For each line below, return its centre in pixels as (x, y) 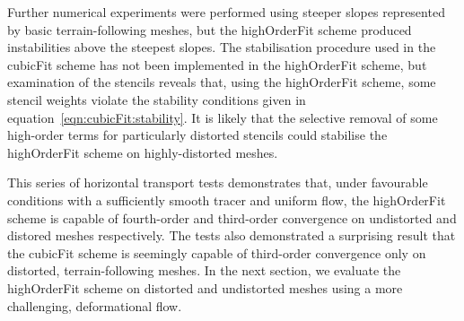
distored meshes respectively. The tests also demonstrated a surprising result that (232, 235)
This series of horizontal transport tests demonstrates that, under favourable (218, 182)
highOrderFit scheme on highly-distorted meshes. (143, 152)
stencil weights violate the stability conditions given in (157, 99)
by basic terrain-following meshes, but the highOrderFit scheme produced (210, 29)
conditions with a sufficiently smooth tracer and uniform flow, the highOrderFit (227, 200)
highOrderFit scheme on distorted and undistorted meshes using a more (205, 287)
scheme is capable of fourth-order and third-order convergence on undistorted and (232, 217)
